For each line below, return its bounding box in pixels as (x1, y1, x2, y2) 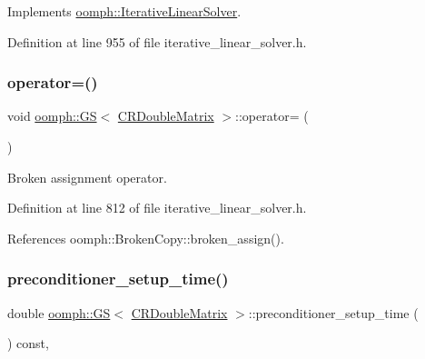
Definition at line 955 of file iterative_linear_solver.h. (7, 32, 307, 51)
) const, (7, 334, 49, 353)
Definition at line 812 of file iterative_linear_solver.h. (7, 198, 307, 217)
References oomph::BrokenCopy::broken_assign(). (7, 228, 284, 247)
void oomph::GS (7, 106, 97, 125)
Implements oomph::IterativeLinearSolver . (7, 2, 242, 20)
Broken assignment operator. (7, 167, 167, 186)
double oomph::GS (7, 303, 111, 322)
